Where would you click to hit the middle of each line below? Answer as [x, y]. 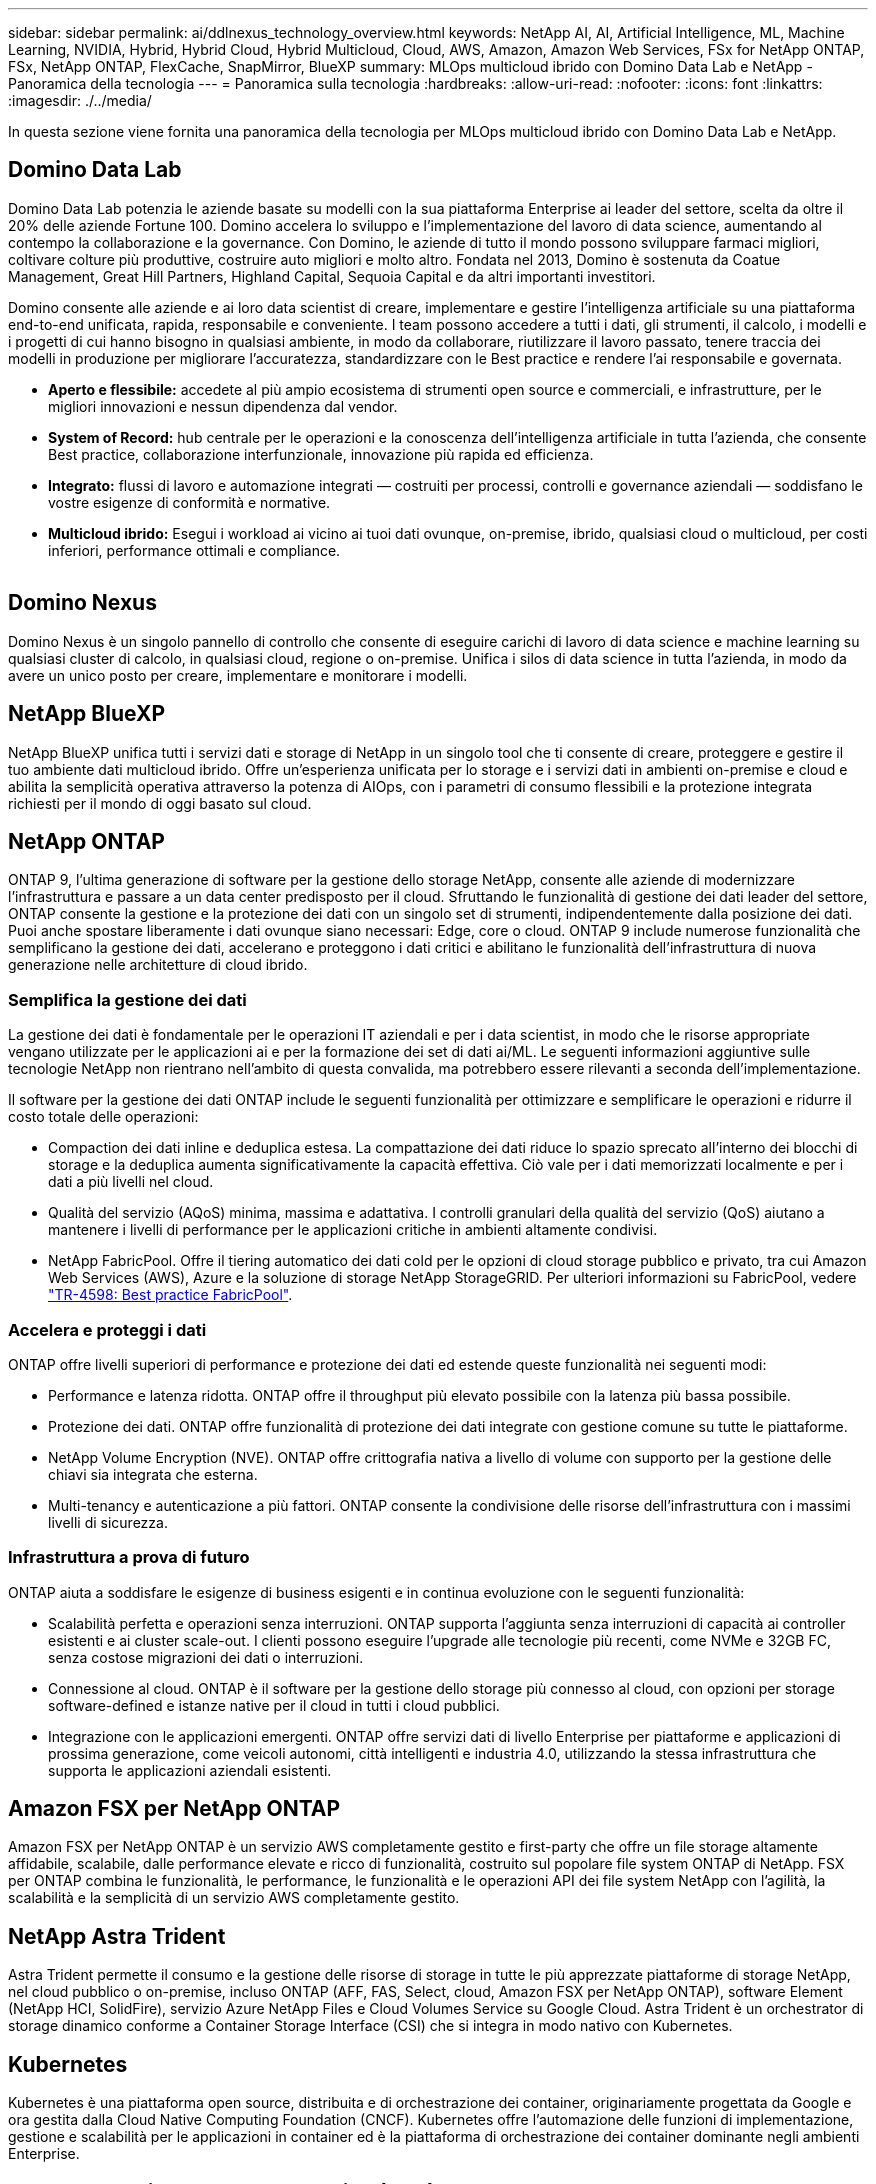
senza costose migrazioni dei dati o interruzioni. [206, 1657]
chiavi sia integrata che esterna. [153, 1474]
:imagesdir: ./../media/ [80, 100]
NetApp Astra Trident [117, 1936]
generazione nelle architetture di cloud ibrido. [158, 965]
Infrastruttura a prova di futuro [129, 1557]
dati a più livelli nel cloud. [131, 1182]
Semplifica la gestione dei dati [127, 999]
